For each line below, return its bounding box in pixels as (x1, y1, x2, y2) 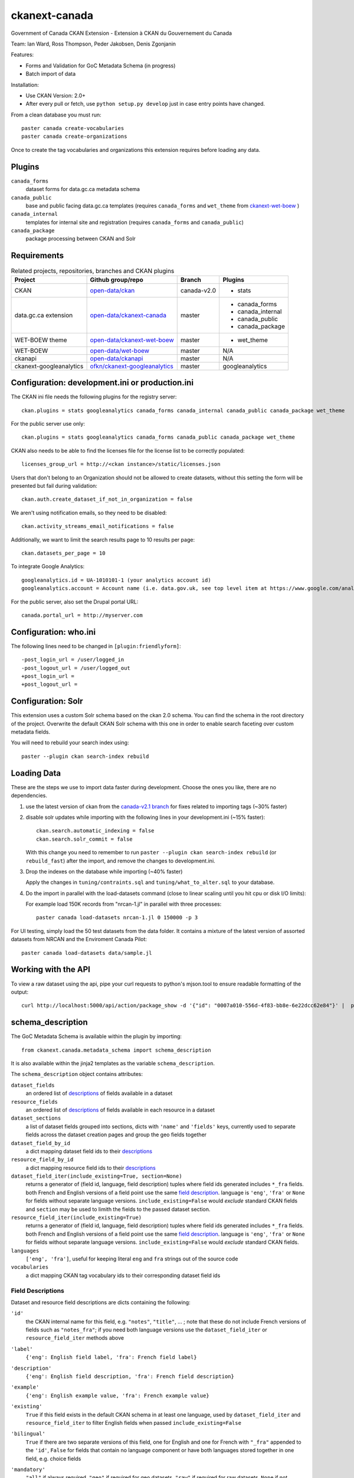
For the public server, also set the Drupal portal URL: (11, 598, 139, 605)
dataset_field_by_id (11, 1140, 71, 1146)
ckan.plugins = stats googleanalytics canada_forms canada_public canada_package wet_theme (21, 434, 295, 440)
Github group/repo (90, 275, 144, 284)
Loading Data (11, 768, 61, 778)
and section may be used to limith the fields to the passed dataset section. (25, 1205, 211, 1213)
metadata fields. (11, 728, 50, 735)
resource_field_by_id (11, 1156, 74, 1163)
